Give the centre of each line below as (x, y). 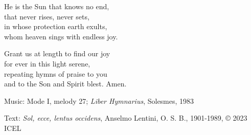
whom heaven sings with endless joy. (61, 36)
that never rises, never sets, (47, 16)
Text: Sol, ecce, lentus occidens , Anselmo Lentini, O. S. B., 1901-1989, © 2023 (126, 118)
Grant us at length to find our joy (57, 53)
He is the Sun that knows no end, (57, 6)
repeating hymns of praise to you (56, 73)
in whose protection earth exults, (56, 26)
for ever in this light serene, (47, 63)
